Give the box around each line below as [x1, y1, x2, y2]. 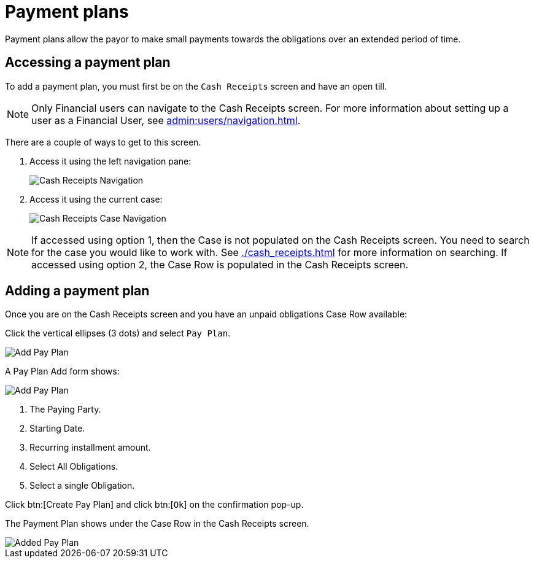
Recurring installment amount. [29, 442, 151, 453]
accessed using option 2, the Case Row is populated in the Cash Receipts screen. [31, 258, 409, 271]
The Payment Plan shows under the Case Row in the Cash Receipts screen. [5, 518, 309, 529]
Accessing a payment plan [5, 55, 171, 71]
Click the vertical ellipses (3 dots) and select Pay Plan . [5, 328, 231, 339]
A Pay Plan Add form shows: [5, 366, 120, 377]
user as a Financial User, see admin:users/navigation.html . [31, 114, 301, 126]
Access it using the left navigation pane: [29, 155, 192, 166]
